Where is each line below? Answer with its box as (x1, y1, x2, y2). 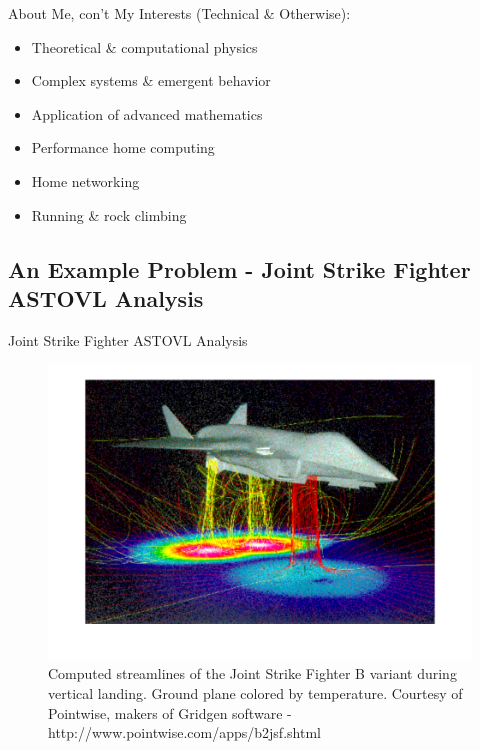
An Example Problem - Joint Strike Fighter (8, 253, 471, 284)
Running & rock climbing (31, 204, 187, 225)
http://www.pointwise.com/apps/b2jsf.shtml (48, 722, 321, 743)
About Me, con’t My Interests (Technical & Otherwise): (8, 3, 351, 23)
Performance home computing (31, 137, 215, 158)
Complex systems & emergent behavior (31, 70, 271, 91)
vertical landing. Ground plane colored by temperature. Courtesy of (48, 683, 463, 704)
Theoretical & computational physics (31, 36, 258, 57)
